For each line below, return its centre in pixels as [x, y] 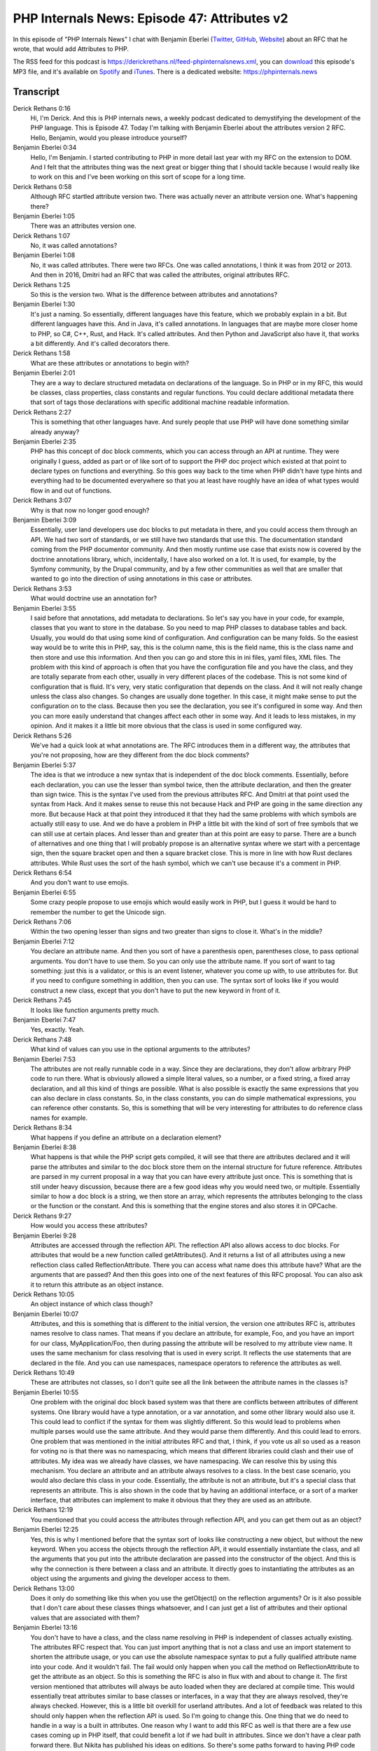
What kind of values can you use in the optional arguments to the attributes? [140, 1049]
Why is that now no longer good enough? [90, 510]
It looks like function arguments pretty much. [95, 1010]
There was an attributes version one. [83, 226]
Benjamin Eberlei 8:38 [45, 1147]
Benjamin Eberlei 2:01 [44, 373]
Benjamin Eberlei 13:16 [45, 1628]
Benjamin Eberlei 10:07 [46, 1314]
